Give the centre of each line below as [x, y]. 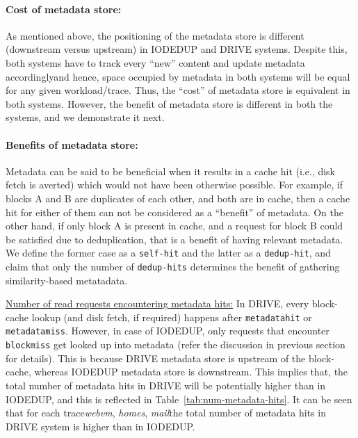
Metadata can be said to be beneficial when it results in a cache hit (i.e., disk [170, 171]
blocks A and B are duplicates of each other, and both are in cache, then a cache [178, 198]
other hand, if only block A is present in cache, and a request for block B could [174, 226]
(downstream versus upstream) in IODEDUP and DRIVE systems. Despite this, [177, 49]
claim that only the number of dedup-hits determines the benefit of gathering [173, 266]
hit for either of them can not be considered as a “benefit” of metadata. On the [174, 212]
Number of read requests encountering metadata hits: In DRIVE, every [157, 303]
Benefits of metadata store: [72, 144]
